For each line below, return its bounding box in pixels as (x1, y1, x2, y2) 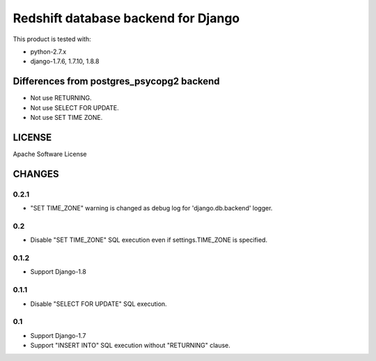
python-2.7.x (30, 47, 67, 56)
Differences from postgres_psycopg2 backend (13, 75, 220, 87)
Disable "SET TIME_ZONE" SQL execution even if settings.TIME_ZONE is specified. (30, 236, 268, 244)
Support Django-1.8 (30, 268, 86, 276)
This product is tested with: (13, 35, 91, 43)
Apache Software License (13, 150, 87, 158)
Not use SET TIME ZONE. (30, 114, 103, 122)
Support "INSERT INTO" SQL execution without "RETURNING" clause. (30, 341, 231, 350)
